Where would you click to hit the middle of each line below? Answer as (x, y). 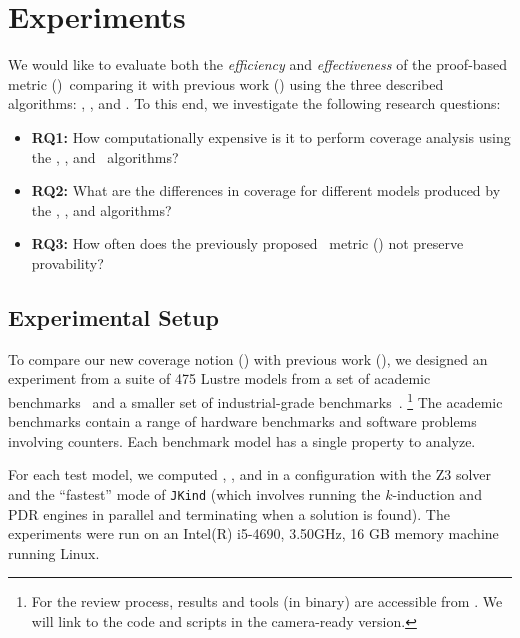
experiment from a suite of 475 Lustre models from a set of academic (219, 378)
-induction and (437, 493)
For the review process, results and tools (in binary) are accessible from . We (267, 601)
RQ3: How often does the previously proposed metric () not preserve (247, 243)
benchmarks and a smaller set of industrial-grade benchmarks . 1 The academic (255, 400)
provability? (67, 262)
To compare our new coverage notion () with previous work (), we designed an (248, 358)
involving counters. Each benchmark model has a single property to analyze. (242, 440)
